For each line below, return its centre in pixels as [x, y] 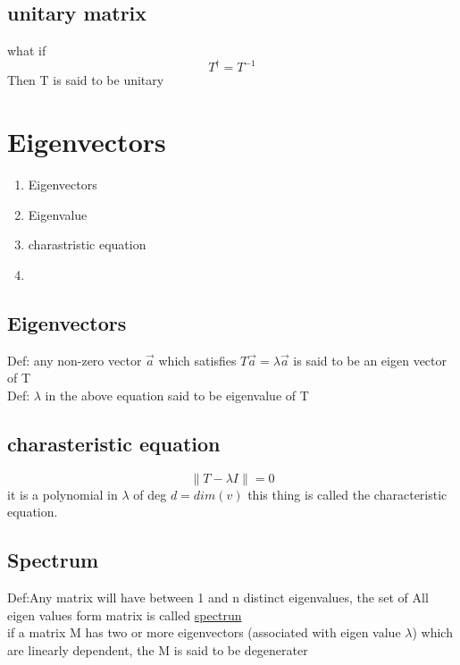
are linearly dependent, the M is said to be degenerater [158, 649]
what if [27, 51]
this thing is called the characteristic [347, 494]
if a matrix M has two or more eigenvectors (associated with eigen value [204, 632]
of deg [150, 494]
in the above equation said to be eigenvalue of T [177, 395]
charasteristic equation [114, 443]
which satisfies [197, 360]
